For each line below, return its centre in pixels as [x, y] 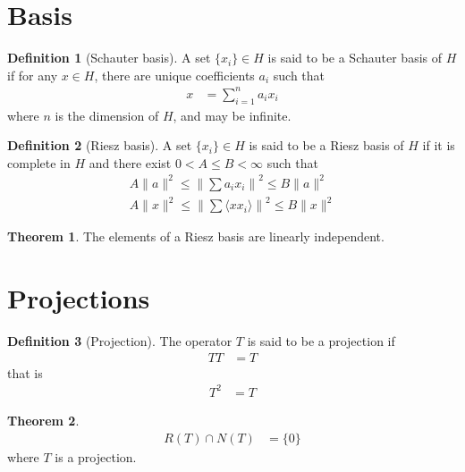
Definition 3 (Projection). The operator [120, 341]
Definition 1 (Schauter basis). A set [109, 58]
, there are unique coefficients [174, 75]
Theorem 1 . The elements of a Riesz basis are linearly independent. [196, 236]
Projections [79, 298]
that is [25, 372]
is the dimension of [107, 115]
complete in [39, 162]
